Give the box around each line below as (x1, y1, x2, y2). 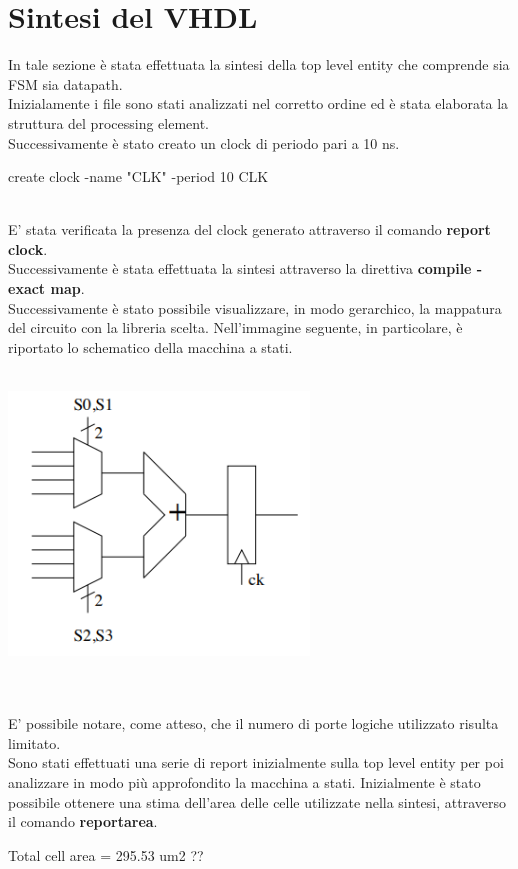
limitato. (8, 732, 61, 753)
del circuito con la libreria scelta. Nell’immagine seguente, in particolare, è (8, 317, 463, 338)
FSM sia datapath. (8, 73, 123, 94)
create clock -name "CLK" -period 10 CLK (8, 166, 269, 187)
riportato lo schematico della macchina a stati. (8, 336, 293, 357)
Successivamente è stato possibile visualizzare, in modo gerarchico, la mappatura (8, 297, 502, 318)
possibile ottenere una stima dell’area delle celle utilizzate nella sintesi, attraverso (8, 791, 506, 812)
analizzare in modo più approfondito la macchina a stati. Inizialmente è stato (8, 771, 481, 792)
